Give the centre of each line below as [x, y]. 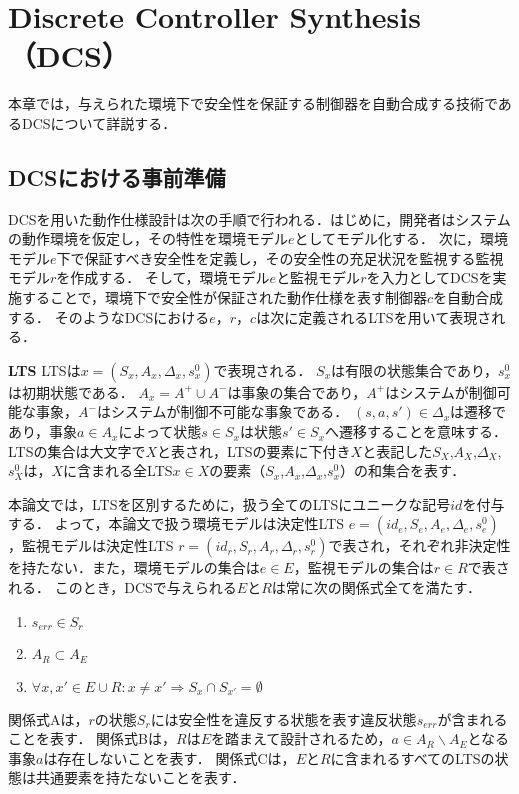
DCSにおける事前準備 [117, 176]
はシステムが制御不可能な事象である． [222, 411]
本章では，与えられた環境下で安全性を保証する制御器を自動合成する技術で [253, 103]
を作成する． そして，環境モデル [163, 277]
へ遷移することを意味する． [415, 431]
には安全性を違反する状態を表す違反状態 [283, 718]
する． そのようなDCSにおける [109, 316]
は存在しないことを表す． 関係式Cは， [169, 757]
